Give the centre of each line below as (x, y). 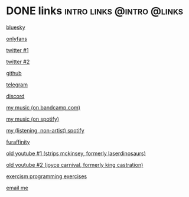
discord (15, 96)
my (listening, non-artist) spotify (45, 130)
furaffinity (18, 142)
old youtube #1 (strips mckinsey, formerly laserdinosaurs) (76, 153)
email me (17, 188)
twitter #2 (18, 62)
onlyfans (17, 38)
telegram (17, 85)
